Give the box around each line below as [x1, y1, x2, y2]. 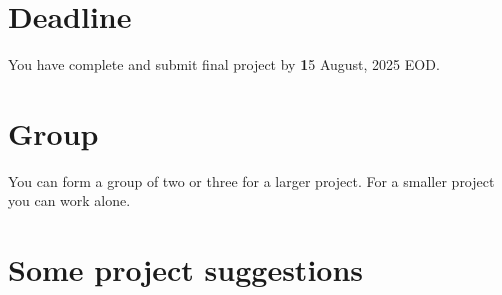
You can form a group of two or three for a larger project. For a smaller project [8, 170, 495, 191]
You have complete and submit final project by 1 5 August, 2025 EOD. [8, 54, 440, 75]
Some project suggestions [8, 249, 364, 290]
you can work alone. [8, 190, 131, 211]
